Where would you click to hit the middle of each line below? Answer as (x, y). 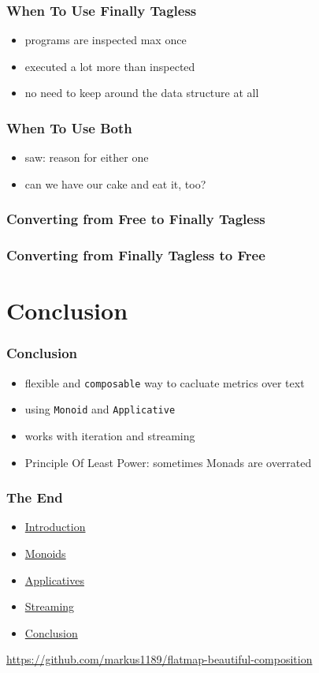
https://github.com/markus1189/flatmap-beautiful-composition (159, 659)
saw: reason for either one (87, 157)
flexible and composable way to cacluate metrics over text (165, 382)
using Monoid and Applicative (100, 409)
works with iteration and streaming (110, 436)
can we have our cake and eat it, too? (115, 183)
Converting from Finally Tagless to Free (136, 255)
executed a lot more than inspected (110, 66)
